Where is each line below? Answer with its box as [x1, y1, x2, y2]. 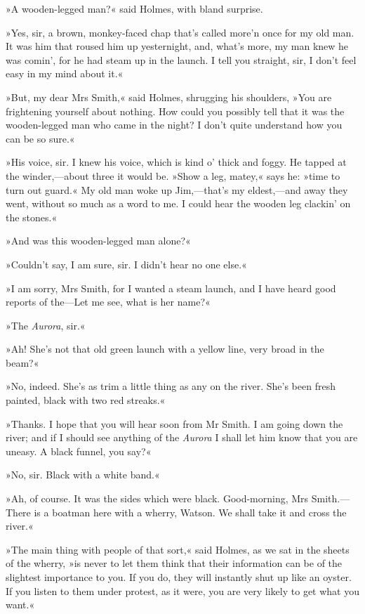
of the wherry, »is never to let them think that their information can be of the [6, 556, 343, 570]
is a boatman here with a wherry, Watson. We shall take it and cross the [34, 504, 347, 519]
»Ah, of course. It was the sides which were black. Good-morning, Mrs [6, 491, 309, 506]
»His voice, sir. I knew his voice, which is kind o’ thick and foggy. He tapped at [6, 155, 347, 169]
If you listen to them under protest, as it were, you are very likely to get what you [6, 583, 359, 598]
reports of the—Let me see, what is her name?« [6, 294, 211, 309]
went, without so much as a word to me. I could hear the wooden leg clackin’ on [6, 196, 351, 211]
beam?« [6, 355, 39, 370]
